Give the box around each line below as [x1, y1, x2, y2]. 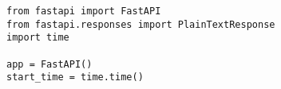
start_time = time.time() [6, 72, 144, 83]
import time [6, 32, 69, 44]
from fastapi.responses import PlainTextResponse [6, 18, 275, 30]
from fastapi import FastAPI [6, 6, 161, 17]
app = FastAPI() [6, 58, 93, 70]
